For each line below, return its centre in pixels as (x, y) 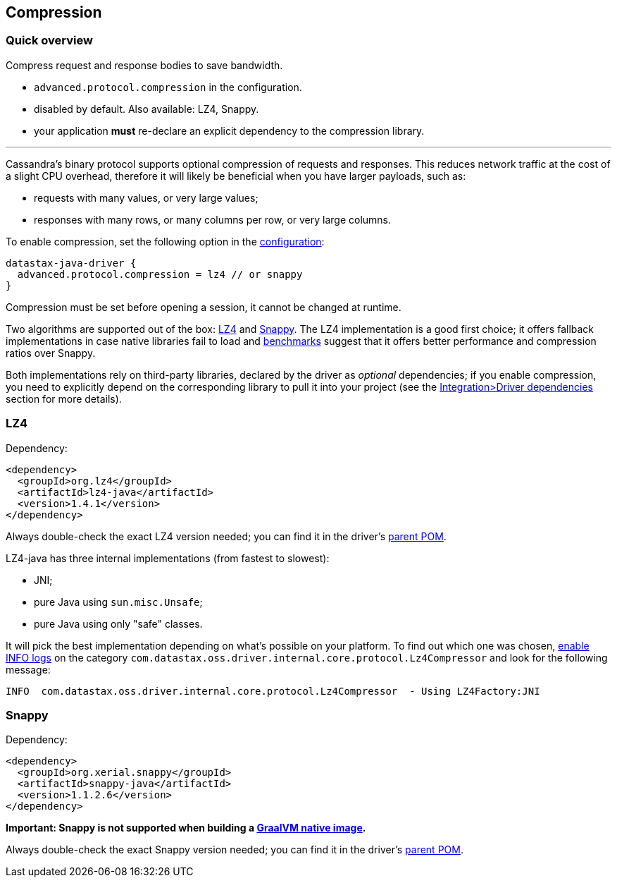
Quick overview (49, 41)
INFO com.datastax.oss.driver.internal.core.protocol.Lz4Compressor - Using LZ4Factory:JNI (273, 691)
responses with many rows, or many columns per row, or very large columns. (213, 219)
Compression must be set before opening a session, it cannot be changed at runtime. (204, 307)
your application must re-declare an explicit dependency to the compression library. (229, 130)
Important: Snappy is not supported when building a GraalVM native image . (186, 828)
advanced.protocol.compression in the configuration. (168, 87)
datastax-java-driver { (71, 263)
